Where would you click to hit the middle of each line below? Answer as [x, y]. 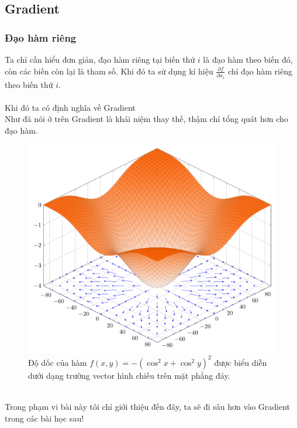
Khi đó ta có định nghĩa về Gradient [70, 107]
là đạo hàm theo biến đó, [248, 59]
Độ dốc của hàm [58, 362]
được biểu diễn [241, 362]
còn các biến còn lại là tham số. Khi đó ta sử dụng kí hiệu [109, 71]
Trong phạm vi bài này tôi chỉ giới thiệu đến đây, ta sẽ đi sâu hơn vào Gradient [148, 407]
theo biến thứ [29, 84]
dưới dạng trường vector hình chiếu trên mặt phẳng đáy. [129, 375]
